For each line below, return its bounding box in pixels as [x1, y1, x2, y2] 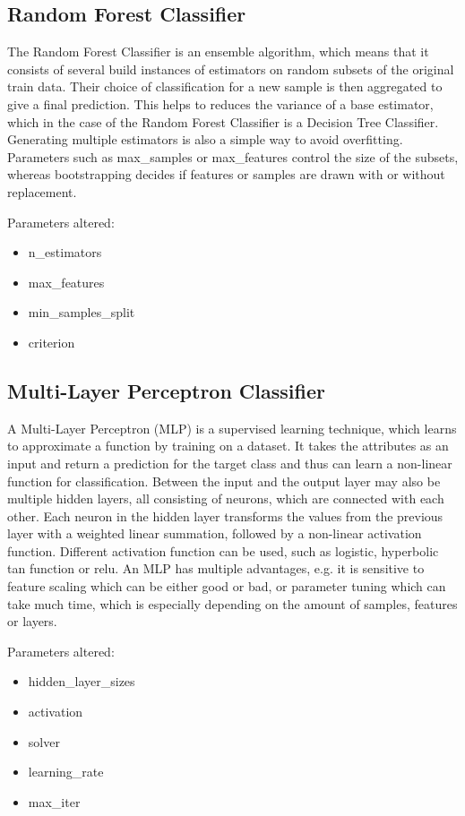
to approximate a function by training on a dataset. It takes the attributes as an [7, 436, 449, 455]
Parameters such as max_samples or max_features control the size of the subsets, [7, 147, 459, 166]
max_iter [28, 792, 81, 811]
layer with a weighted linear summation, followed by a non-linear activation [7, 524, 422, 543]
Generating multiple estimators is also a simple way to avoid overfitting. [7, 130, 403, 149]
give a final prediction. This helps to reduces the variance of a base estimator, [7, 94, 434, 113]
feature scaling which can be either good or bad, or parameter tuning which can [7, 577, 446, 596]
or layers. [7, 612, 57, 631]
